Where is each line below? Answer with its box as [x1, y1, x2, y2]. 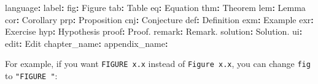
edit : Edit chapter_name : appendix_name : [5, 37, 168, 49]
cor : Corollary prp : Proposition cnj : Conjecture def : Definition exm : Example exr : [5, 13, 314, 26]
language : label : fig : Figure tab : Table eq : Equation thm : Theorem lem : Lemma [5, 1, 306, 13]
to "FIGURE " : [5, 69, 58, 82]
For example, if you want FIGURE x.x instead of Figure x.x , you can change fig [5, 57, 311, 70]
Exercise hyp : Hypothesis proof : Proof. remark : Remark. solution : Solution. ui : [5, 25, 303, 38]
